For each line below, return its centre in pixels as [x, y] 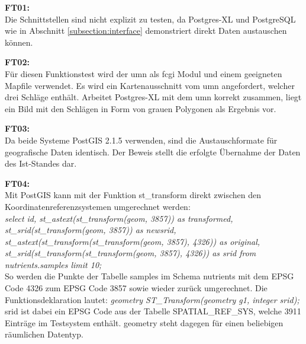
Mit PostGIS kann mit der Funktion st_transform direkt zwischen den [133, 195]
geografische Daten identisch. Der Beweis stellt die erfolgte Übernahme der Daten [153, 152]
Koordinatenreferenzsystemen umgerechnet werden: [98, 206]
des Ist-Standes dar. [41, 163]
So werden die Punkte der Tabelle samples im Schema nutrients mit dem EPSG [149, 276]
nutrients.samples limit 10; [53, 264]
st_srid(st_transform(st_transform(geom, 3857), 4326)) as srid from [131, 253]
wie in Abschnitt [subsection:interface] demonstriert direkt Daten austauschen [146, 31]
